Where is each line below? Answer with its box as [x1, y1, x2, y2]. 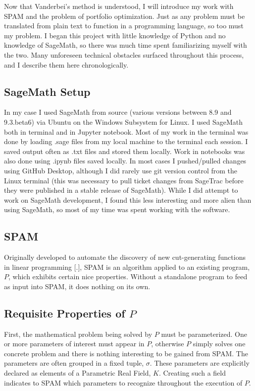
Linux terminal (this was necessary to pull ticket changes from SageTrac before [4, 175, 244, 185]
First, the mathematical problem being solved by [4, 328, 153, 339]
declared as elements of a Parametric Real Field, [4, 368, 151, 378]
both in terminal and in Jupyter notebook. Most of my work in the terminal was [4, 126, 249, 137]
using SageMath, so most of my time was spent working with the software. [4, 204, 230, 215]
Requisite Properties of [4, 305, 125, 320]
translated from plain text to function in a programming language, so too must [4, 20, 244, 31]
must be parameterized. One [161, 328, 248, 339]
